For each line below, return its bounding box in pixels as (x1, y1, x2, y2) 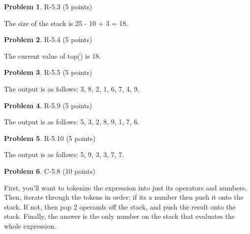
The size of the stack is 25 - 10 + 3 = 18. (4, 18, 128, 28)
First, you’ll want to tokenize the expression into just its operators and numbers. (4, 182, 247, 192)
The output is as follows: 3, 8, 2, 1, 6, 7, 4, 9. (4, 83, 139, 94)
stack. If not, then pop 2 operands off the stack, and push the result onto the (4, 201, 236, 211)
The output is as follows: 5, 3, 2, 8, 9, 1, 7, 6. (4, 117, 139, 127)
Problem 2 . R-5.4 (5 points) (4, 34, 92, 45)
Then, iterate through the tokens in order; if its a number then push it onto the (4, 192, 244, 202)
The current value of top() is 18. (4, 50, 101, 61)
